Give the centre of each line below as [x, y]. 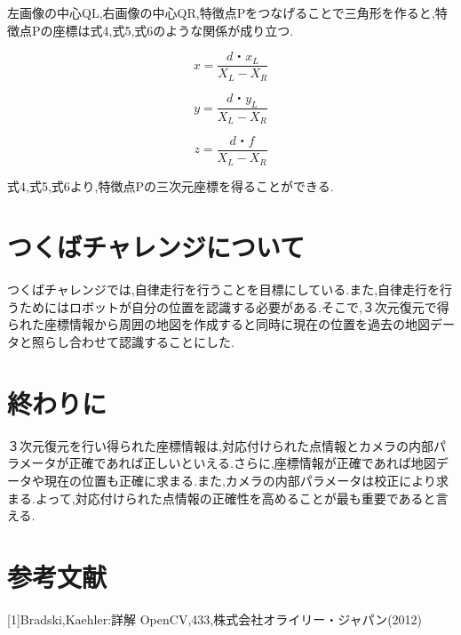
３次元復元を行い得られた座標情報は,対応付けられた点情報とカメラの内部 [220, 445]
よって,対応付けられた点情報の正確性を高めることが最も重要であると [235, 498]
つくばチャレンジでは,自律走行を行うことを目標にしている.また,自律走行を [224, 289]
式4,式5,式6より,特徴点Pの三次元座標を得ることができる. [171, 185]
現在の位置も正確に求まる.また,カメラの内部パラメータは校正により [240, 480]
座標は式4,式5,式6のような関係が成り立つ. [173, 30]
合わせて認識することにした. [151, 342]
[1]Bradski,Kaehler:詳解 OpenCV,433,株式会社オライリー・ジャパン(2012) [215, 619]
